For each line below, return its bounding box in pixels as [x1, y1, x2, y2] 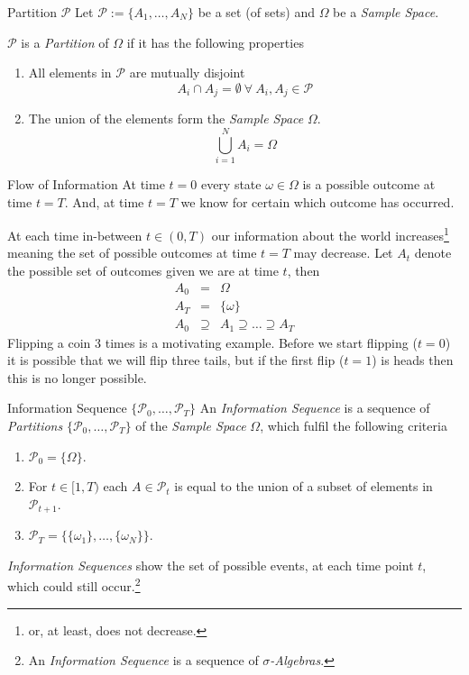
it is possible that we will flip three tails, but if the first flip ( [7, 351, 345, 369]
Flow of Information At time [7, 174, 165, 193]
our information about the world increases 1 [211, 223, 449, 244]
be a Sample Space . [333, 3, 439, 21]
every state [200, 174, 262, 193]
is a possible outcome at [302, 174, 436, 193]
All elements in [28, 63, 112, 82]
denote [414, 243, 452, 262]
